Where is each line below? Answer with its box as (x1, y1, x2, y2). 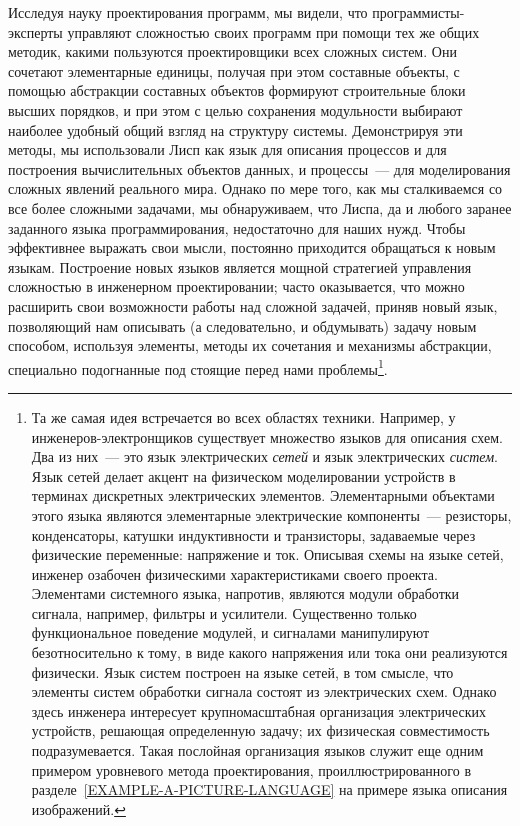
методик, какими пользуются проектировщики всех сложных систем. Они (8, 41, 457, 62)
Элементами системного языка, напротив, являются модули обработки (31, 583, 460, 604)
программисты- (372, 2, 465, 22)
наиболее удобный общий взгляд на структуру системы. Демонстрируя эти (8, 119, 463, 140)
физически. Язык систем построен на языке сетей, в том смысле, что (31, 661, 454, 682)
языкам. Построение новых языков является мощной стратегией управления (8, 256, 472, 277)
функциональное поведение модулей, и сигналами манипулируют (31, 622, 430, 643)
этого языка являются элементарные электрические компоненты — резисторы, (31, 504, 512, 525)
